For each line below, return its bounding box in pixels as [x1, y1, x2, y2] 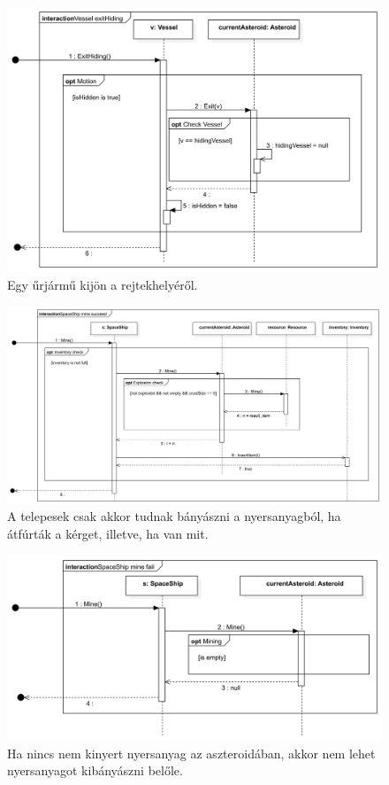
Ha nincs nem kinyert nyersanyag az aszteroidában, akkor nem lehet [7, 743, 376, 762]
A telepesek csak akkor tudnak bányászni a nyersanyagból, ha [7, 507, 341, 525]
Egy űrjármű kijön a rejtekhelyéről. [7, 275, 198, 293]
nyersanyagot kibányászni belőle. [7, 761, 183, 780]
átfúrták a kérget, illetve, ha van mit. [7, 524, 209, 542]
